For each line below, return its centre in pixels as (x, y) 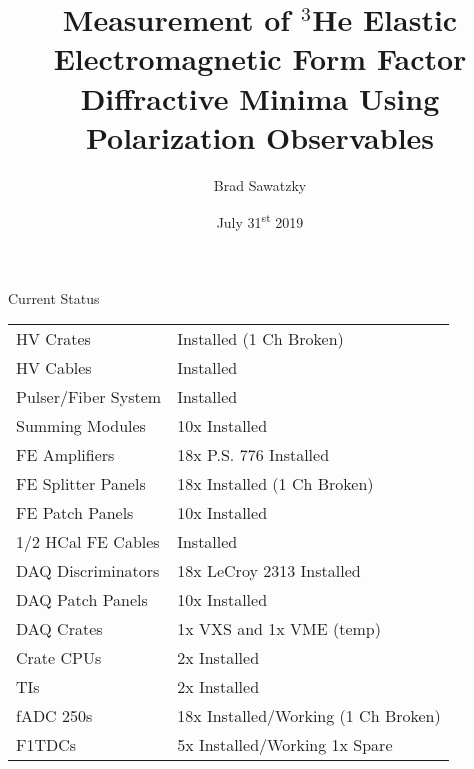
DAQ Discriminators (88, 571)
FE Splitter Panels (81, 484)
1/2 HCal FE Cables (88, 542)
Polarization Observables (260, 136)
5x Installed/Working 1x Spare (285, 745)
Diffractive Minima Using (260, 97)
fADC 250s (54, 716)
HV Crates (53, 339)
